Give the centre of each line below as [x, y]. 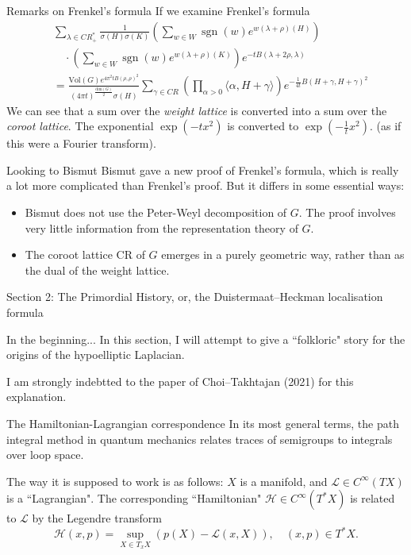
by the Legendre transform [97, 518]
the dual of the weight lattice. [97, 270]
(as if [389, 126]
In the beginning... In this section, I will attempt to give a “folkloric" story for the [206, 339]
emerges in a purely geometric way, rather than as [283, 254]
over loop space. [45, 455]
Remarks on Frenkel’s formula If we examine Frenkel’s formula [158, 10]
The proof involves [351, 212]
